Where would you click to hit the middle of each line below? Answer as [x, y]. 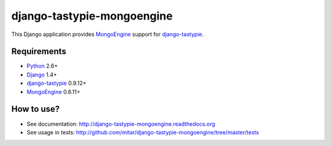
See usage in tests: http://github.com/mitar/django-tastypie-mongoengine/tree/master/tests [143, 132]
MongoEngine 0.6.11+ [54, 92]
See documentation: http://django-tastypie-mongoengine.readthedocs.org [121, 124]
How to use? [36, 109]
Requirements [39, 52]
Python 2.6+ [42, 66]
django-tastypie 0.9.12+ [57, 83]
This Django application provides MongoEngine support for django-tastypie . [108, 34]
